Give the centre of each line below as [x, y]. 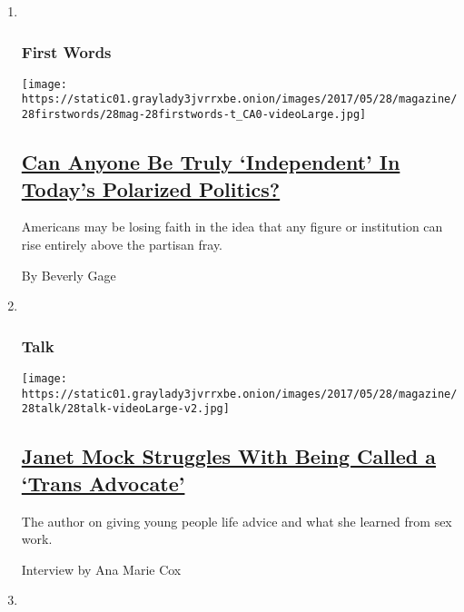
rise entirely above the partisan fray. [122, 244]
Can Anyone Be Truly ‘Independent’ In [211, 162]
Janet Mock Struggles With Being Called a [228, 456]
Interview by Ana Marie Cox [101, 569]
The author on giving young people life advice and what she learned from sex [237, 521]
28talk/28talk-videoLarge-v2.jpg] [125, 409]
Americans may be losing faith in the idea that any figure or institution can [232, 227]
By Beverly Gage [69, 275]
